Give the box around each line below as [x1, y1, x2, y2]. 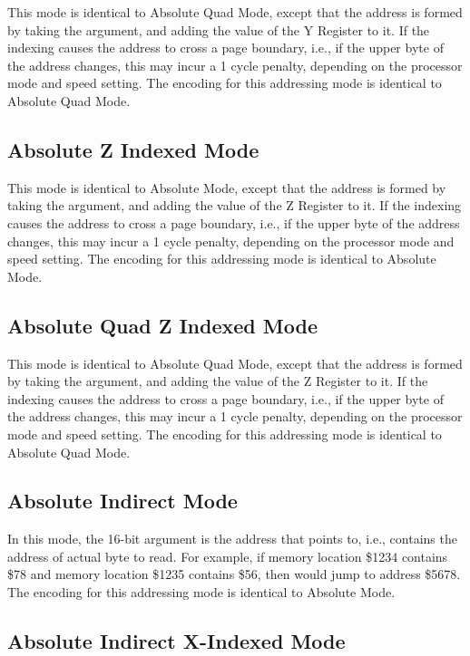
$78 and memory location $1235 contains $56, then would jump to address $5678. [7, 564, 461, 584]
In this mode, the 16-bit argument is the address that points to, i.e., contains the [7, 529, 457, 548]
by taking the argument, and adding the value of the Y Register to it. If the [7, 20, 430, 39]
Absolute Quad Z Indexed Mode [7, 311, 318, 339]
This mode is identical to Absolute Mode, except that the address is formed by [7, 178, 446, 197]
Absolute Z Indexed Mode [7, 135, 259, 163]
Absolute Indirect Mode [7, 487, 238, 515]
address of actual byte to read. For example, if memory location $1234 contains [7, 546, 448, 565]
